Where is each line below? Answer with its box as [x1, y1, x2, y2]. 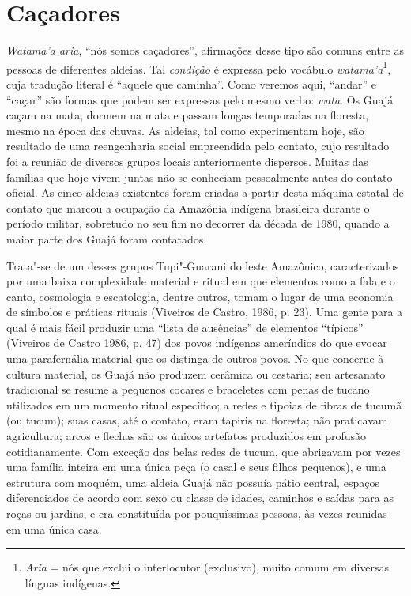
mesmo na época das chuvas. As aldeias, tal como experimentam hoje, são [6, 122, 364, 138]
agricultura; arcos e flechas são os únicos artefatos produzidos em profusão [6, 428, 367, 444]
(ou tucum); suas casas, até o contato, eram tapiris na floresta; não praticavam [6, 412, 388, 428]
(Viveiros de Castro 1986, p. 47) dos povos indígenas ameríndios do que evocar [6, 334, 387, 351]
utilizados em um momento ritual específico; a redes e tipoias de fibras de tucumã [6, 396, 402, 413]
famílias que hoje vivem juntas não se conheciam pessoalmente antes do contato [6, 168, 393, 185]
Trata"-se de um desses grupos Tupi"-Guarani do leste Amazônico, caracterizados [6, 257, 399, 273]
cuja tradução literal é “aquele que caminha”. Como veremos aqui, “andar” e [6, 75, 377, 92]
